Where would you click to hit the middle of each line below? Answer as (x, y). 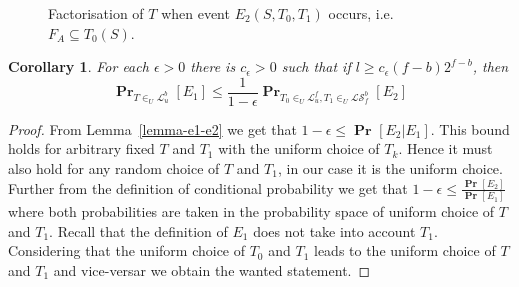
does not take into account (334, 230)
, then (490, 66)
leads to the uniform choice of (404, 250)
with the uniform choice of (299, 148)
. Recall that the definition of (138, 230)
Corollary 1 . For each (78, 66)
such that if (316, 66)
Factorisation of (96, 13)
